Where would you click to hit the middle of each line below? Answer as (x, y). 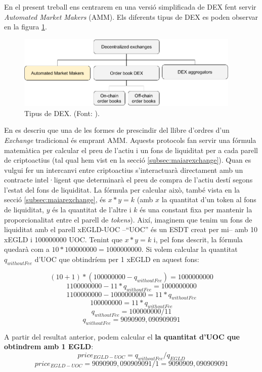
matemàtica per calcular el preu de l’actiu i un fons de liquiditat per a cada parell (131, 150)
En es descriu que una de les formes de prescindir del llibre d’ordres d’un (117, 130)
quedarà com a (27, 249)
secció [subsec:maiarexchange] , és (55, 199)
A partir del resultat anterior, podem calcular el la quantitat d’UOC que (122, 336)
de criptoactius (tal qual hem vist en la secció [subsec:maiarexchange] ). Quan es (128, 160)
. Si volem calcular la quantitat (189, 249)
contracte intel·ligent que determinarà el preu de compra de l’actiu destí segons (128, 180)
